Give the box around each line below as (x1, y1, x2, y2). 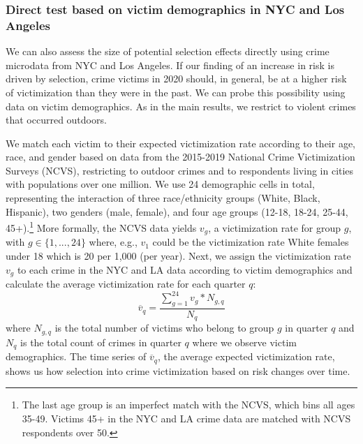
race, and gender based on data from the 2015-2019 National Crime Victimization (6, 149, 355, 164)
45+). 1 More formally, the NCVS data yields (6, 219, 197, 235)
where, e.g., (89, 235, 138, 249)
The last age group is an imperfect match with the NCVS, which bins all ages (22, 397, 355, 412)
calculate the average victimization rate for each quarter (6, 276, 246, 291)
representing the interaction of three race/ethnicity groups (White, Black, (6, 191, 320, 205)
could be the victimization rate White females (152, 235, 349, 249)
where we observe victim (192, 334, 297, 349)
